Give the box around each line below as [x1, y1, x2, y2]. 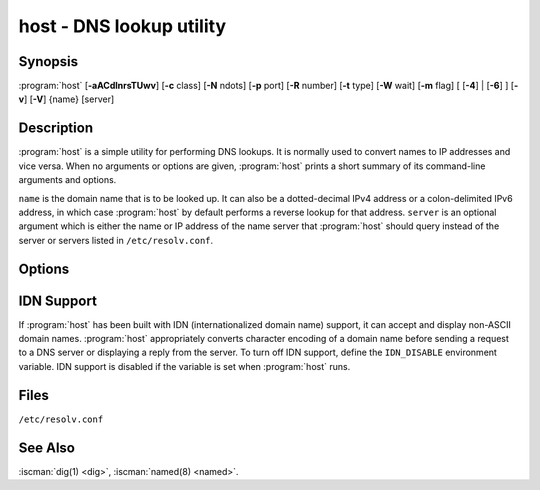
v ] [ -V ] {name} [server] [18, 93, 115, 105]
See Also [18, 439, 75, 456]
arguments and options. [18, 174, 117, 186]
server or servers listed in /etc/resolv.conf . [18, 234, 214, 246]
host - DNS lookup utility [18, 15, 227, 37]
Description [18, 120, 94, 137]
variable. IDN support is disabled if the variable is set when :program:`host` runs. [18, 360, 351, 372]
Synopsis [18, 53, 79, 70]
